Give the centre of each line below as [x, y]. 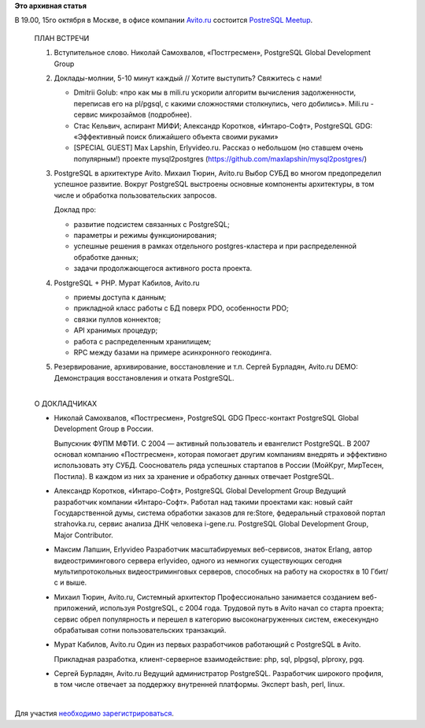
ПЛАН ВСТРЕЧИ [62, 38]
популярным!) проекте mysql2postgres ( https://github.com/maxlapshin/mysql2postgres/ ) [220, 158]
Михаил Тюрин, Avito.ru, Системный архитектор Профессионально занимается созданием [207, 597]
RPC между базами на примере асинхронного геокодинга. [173, 352]
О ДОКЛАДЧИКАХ [66, 403]
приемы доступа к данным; [120, 297]
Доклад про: [75, 210]
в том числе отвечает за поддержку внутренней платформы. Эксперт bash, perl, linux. [200, 685]
